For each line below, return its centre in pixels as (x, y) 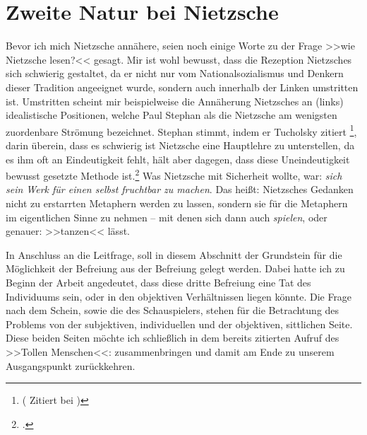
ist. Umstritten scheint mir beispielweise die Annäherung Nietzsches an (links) (175, 101)
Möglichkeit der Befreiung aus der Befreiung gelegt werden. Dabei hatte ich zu (175, 268)
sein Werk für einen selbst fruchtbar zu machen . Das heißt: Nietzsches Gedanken (180, 189)
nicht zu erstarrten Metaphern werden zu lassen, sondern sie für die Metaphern (177, 203)
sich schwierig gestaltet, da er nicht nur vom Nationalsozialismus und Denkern (175, 73)
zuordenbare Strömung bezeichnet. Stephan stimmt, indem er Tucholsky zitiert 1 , (181, 130)
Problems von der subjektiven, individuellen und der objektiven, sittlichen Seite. (179, 324)
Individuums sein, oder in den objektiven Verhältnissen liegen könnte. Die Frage (179, 296)
